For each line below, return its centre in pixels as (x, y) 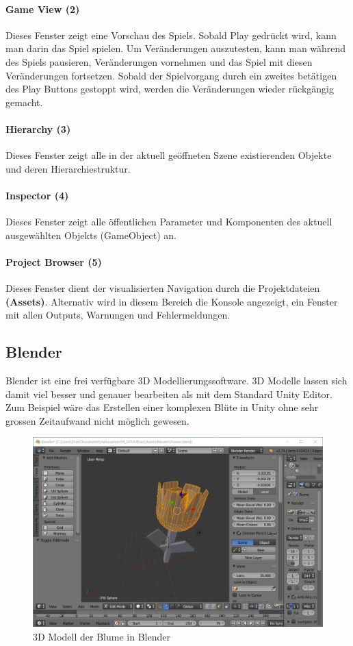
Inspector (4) (37, 195)
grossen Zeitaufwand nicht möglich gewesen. (97, 420)
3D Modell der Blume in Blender (102, 636)
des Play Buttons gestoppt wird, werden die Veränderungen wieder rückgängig (170, 89)
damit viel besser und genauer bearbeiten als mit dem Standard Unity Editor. (169, 394)
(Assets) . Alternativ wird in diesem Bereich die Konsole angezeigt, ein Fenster (172, 301)
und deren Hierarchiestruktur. (68, 168)
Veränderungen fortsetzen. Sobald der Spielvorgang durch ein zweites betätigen (171, 75)
